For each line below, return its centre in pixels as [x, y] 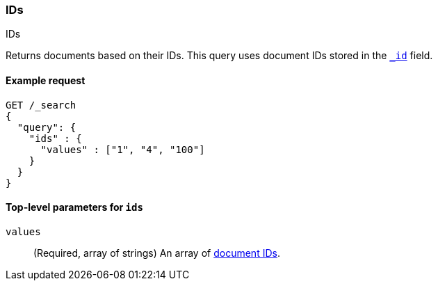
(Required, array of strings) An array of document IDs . [157, 253]
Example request [46, 80]
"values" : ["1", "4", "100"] [123, 149]
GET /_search [41, 105]
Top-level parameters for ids [74, 207]
